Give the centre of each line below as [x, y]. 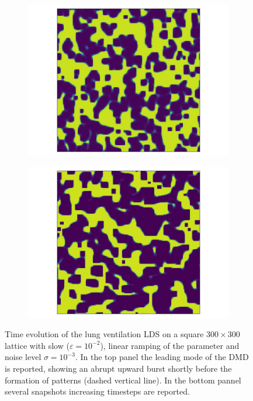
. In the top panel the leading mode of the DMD [162, 357]
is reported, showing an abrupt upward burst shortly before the [118, 368]
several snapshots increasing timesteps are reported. [97, 391]
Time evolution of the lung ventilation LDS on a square [104, 334]
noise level [23, 357]
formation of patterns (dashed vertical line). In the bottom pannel [123, 380]
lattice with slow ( [37, 345]
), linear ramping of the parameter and [170, 345]
